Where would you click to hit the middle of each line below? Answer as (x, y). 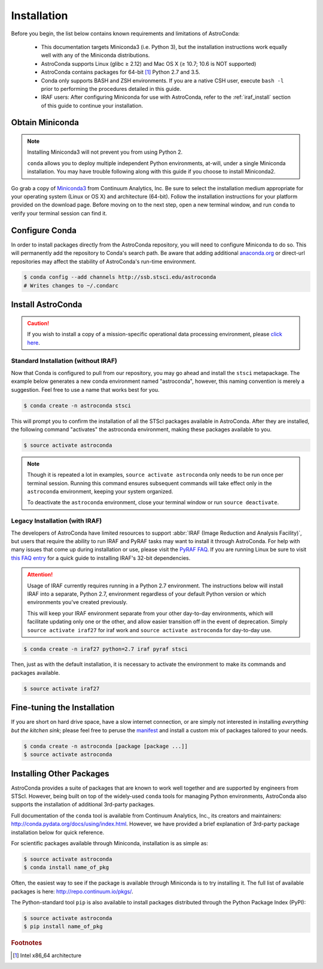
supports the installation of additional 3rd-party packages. (83, 805)
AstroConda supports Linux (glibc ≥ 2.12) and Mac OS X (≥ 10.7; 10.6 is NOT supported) (149, 63)
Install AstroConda (47, 305)
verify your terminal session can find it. (59, 213)
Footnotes (27, 943)
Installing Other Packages (60, 774)
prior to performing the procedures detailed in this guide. (111, 89)
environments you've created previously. (77, 602)
